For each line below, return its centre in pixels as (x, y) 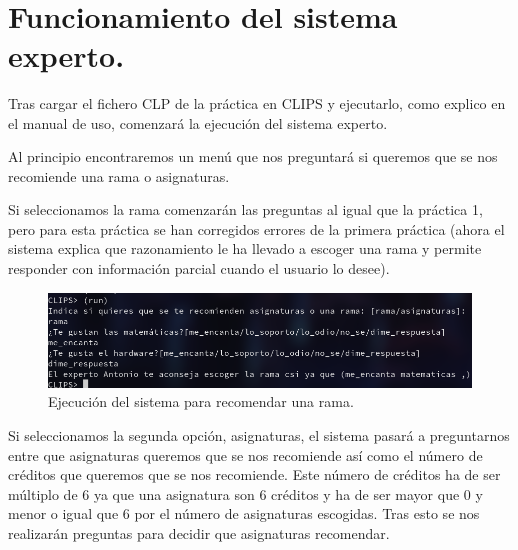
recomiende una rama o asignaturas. (119, 175)
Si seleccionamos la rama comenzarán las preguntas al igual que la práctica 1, (245, 209)
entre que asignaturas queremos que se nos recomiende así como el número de (245, 454)
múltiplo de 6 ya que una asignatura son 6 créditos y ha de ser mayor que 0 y (245, 493)
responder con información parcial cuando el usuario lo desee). (199, 268)
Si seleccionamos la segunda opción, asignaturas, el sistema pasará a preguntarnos (259, 435)
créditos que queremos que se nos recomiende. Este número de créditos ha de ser (254, 474)
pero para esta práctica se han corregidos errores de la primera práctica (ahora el (256, 228)
